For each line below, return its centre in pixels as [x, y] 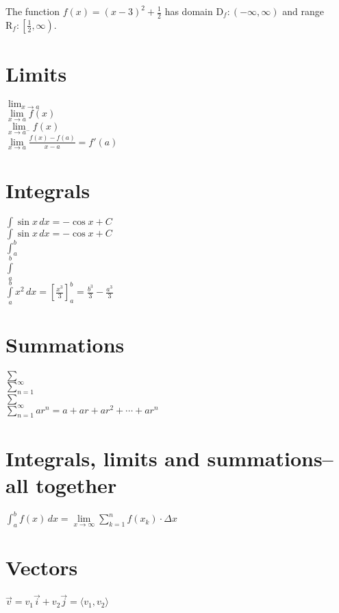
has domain [189, 11]
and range [303, 11]
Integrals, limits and [103, 458]
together [76, 484]
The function [33, 11]
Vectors [42, 567]
